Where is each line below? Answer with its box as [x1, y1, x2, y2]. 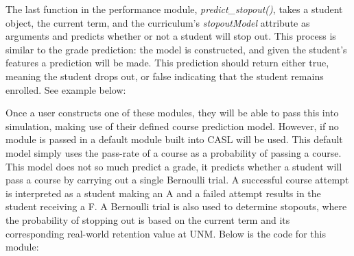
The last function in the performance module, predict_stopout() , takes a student [5, 2, 343, 16]
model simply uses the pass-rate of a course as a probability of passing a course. [5, 145, 342, 159]
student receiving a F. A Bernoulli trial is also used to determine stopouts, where [5, 199, 347, 214]
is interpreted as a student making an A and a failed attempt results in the [5, 185, 321, 200]
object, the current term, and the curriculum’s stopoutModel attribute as [5, 15, 310, 29]
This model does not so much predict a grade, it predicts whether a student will [5, 159, 342, 173]
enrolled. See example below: [5, 82, 126, 97]
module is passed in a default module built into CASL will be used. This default [5, 132, 343, 146]
